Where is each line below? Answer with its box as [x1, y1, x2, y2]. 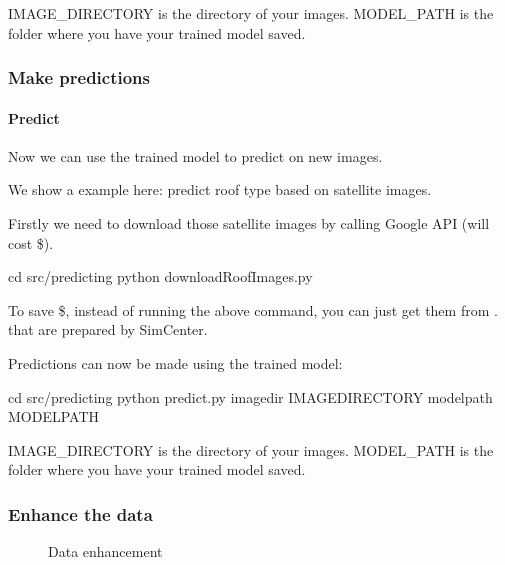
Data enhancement [48, 541, 163, 562]
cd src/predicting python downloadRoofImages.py [8, 266, 313, 287]
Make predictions [8, 65, 150, 90]
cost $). [8, 232, 54, 253]
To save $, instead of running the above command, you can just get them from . [8, 299, 498, 320]
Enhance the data [8, 501, 153, 526]
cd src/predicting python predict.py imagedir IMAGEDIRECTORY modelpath [8, 386, 493, 407]
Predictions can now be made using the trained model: [8, 352, 343, 373]
